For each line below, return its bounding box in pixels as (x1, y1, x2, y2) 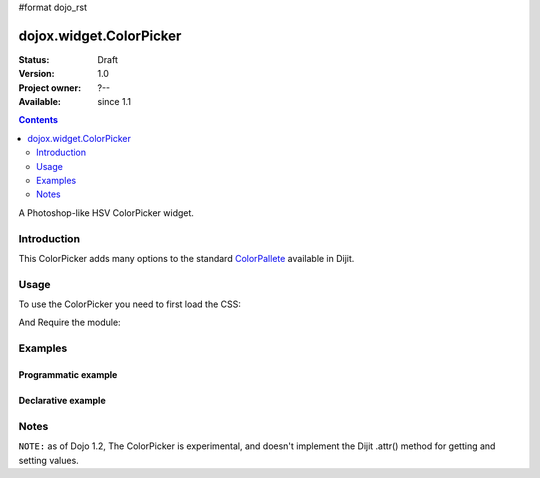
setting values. (18, 454, 79, 466)
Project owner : (18, 81, 82, 94)
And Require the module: (18, 316, 121, 329)
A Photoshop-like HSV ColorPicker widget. (18, 206, 195, 219)
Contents (18, 114, 59, 126)
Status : (18, 53, 50, 65)
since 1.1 (97, 96, 132, 108)
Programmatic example (18, 369, 118, 381)
